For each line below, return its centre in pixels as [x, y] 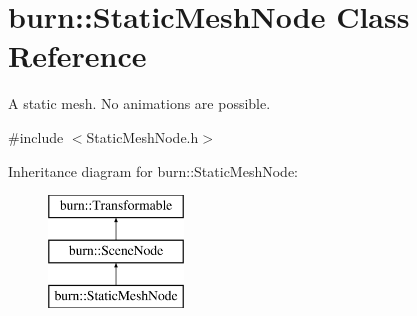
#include [36, 136]
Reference [77, 55]
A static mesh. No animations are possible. [139, 103]
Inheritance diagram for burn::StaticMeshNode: [153, 170]
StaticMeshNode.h [142, 136]
